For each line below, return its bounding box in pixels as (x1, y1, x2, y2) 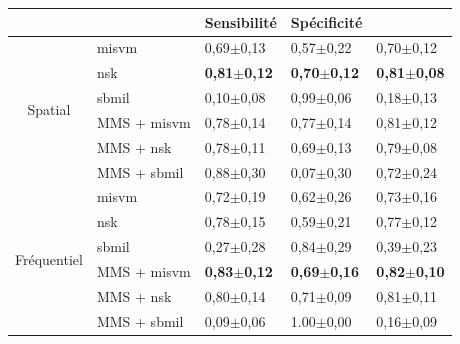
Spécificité (290, 11, 363, 32)
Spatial (27, 99, 71, 120)
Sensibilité (204, 11, 277, 32)
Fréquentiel (15, 248, 83, 269)
